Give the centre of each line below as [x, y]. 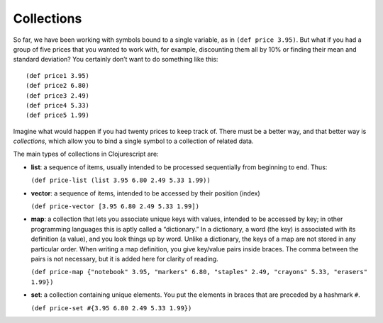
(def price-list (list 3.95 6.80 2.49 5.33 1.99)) [121, 180]
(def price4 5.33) [58, 105]
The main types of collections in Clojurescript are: [86, 154]
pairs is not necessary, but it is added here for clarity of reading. [125, 259]
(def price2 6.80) [58, 86]
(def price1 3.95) [58, 75]
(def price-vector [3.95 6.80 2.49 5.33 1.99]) [115, 206]
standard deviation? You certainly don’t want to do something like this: [116, 59]
